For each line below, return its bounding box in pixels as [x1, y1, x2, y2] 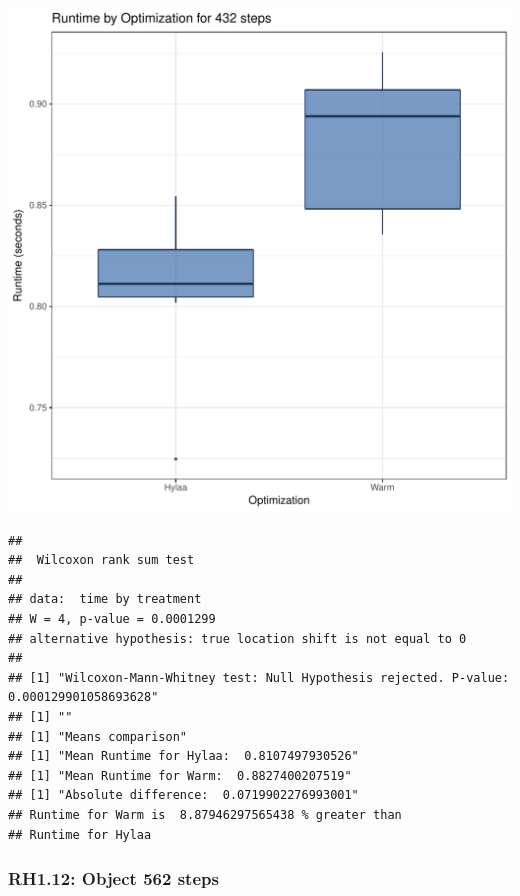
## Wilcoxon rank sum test [8, 553, 195, 568]
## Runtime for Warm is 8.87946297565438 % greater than [8, 807, 402, 822]
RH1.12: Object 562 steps [8, 866, 219, 891]
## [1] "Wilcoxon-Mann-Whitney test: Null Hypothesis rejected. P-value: [8, 670, 510, 685]
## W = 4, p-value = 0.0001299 [8, 611, 216, 626]
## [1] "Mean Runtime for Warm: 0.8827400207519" [8, 768, 352, 783]
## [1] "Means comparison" [8, 729, 187, 744]
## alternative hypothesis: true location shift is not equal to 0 [8, 631, 467, 646]
